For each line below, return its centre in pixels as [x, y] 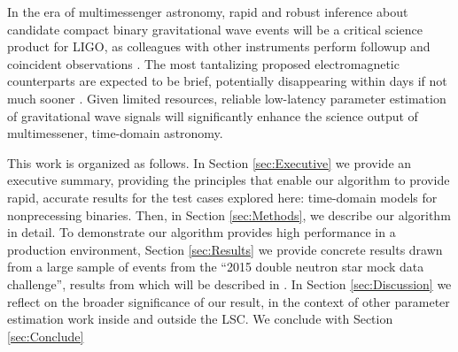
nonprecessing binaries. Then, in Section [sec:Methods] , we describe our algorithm [229, 214]
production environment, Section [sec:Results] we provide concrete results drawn [225, 249]
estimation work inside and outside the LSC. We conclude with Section [200, 319]
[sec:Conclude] [46, 336]
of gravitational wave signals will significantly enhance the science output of [213, 115]
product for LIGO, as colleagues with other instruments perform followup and [219, 46]
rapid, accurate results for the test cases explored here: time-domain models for [222, 197]
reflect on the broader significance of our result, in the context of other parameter [229, 301]
